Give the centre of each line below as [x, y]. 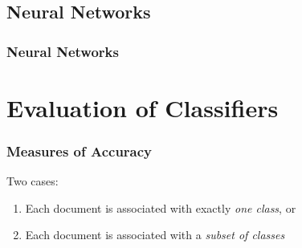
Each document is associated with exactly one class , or [161, 207]
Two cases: [33, 181]
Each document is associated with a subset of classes [155, 235]
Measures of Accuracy [80, 150]
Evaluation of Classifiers [143, 107]
